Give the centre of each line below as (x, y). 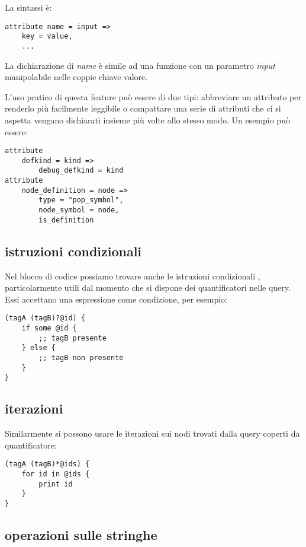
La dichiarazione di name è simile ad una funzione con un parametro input (140, 65)
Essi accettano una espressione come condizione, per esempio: (116, 299)
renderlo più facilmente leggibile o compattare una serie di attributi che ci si (143, 108)
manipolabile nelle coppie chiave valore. (76, 77)
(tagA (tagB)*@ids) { (47, 464)
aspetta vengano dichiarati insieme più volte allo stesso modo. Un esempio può (147, 120)
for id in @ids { (56, 474)
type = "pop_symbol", (81, 200)
